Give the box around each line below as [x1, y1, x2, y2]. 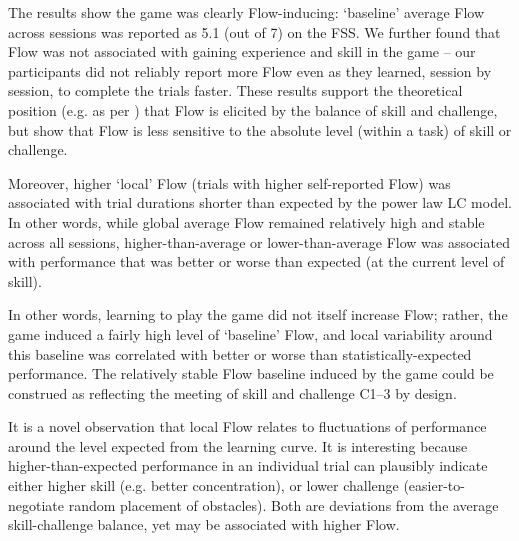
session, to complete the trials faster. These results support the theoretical [8, 80, 463, 101]
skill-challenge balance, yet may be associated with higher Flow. [8, 514, 400, 535]
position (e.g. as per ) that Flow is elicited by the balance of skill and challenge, [8, 99, 498, 120]
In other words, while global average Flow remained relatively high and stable [8, 211, 485, 232]
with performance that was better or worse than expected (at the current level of [8, 251, 505, 272]
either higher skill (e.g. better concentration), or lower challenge [8, 475, 399, 496]
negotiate [8, 494, 64, 515]
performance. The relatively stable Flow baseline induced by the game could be [8, 363, 494, 384]
